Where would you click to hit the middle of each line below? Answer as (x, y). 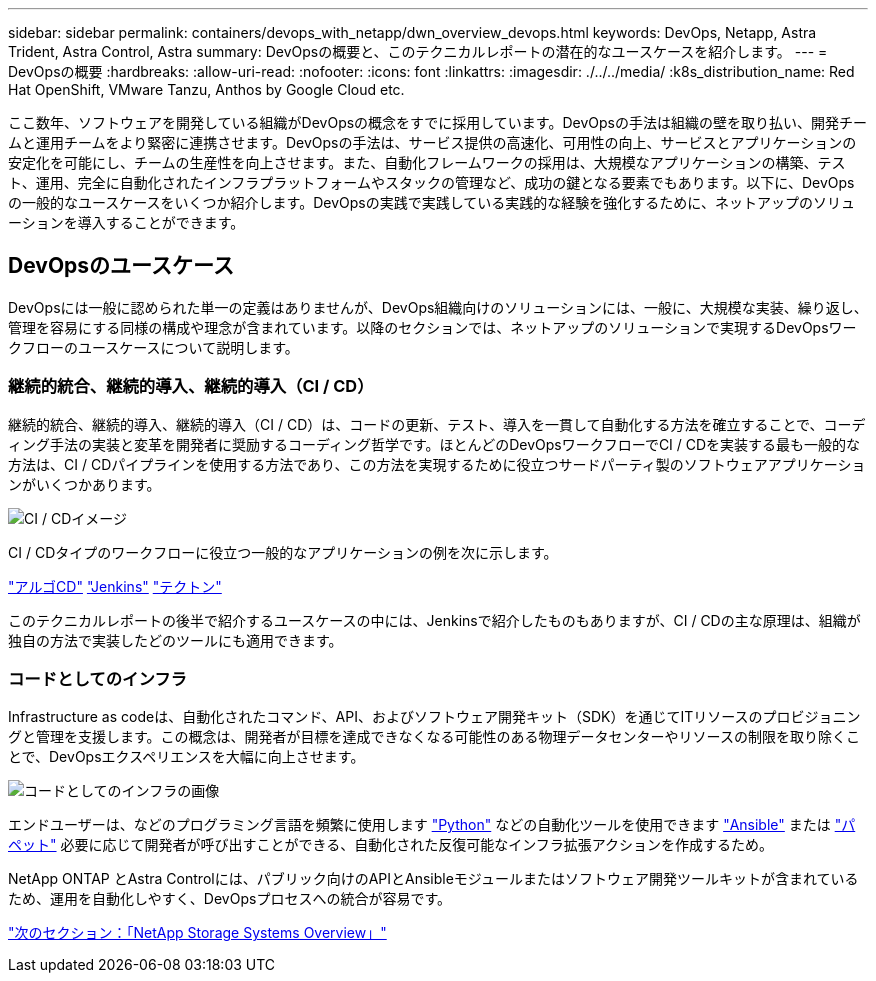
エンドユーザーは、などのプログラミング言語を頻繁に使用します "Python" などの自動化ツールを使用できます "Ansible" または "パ (432, 825)
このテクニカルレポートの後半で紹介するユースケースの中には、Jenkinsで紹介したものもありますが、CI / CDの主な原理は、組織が (434, 620)
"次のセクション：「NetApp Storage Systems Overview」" (197, 933)
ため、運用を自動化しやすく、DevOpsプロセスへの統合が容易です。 (229, 899)
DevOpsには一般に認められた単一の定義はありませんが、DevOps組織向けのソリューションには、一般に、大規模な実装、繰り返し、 (438, 307)
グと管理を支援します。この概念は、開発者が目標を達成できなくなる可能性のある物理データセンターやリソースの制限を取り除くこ (434, 737)
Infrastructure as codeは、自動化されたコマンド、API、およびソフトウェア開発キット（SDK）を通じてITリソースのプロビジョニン (434, 717)
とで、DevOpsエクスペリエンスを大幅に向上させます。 (186, 757)
